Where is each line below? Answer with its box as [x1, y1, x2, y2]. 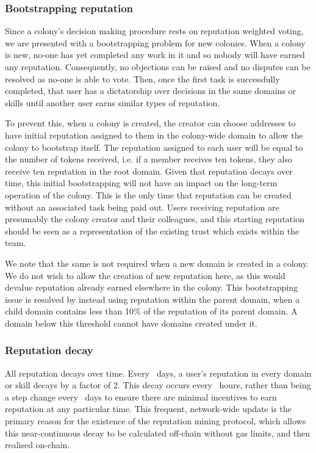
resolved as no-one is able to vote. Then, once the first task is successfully [5, 72, 280, 85]
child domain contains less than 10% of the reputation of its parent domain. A [5, 305, 298, 317]
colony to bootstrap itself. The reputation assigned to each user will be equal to [5, 140, 303, 153]
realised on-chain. [5, 438, 70, 451]
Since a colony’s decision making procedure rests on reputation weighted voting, [5, 24, 304, 37]
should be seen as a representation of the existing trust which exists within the [5, 224, 300, 237]
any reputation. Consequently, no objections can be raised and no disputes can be [5, 60, 311, 73]
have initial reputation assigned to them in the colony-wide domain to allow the [5, 128, 303, 141]
